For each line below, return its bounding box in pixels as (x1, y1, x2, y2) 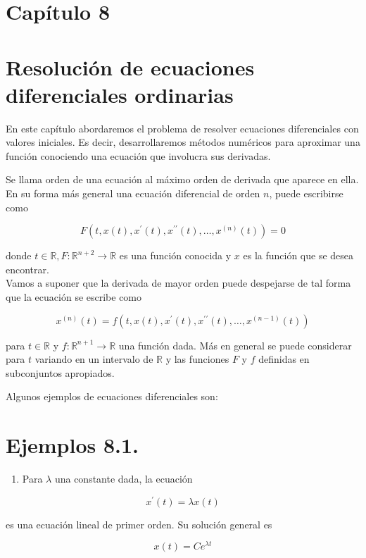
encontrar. (6, 261, 49, 276)
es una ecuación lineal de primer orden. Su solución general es (6, 516, 272, 531)
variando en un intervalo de (34, 352, 153, 366)
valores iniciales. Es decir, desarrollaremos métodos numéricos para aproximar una (6, 135, 360, 149)
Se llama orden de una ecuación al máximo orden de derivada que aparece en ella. (6, 172, 359, 187)
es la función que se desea (243, 248, 354, 263)
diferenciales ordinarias (6, 80, 234, 108)
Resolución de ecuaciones (6, 52, 255, 81)
